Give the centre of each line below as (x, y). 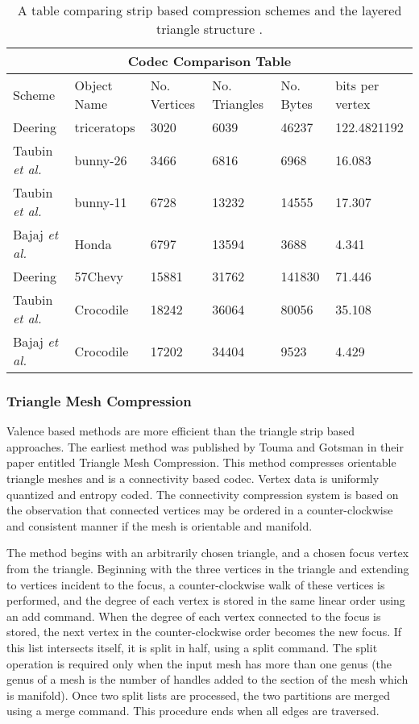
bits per (357, 85)
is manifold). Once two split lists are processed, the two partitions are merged (198, 695)
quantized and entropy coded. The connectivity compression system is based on (203, 494)
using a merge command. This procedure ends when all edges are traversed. (193, 711)
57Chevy (99, 276)
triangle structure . (209, 29)
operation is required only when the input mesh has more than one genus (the (199, 663)
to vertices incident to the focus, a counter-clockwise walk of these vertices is (196, 584)
